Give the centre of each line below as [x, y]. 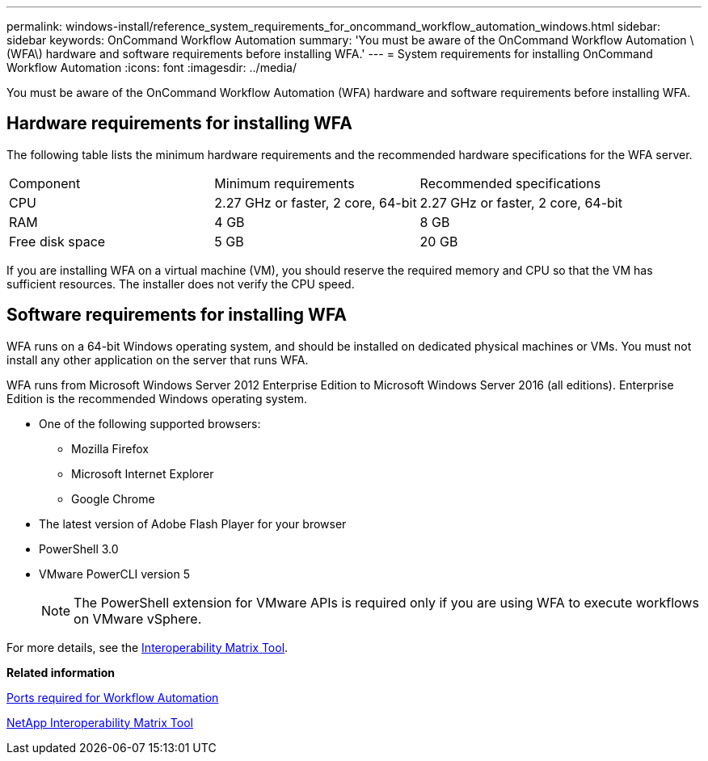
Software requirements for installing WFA [177, 315]
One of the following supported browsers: [150, 423]
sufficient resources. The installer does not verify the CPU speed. [181, 284]
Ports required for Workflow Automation [113, 697]
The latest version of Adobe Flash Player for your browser [193, 523]
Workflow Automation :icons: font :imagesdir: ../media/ [152, 67]
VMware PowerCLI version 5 [114, 574]
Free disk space [57, 241]
